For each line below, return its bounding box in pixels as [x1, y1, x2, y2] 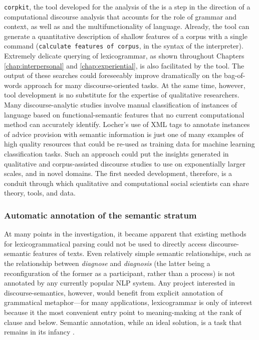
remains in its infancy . [4, 326, 75, 337]
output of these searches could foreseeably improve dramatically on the [4, 70, 222, 80]
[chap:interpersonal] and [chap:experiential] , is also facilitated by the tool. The [4, 60, 244, 70]
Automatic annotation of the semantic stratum [4, 208, 197, 221]
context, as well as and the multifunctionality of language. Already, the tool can [4, 21, 249, 31]
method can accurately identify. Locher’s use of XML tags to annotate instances [4, 119, 250, 129]
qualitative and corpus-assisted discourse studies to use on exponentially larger [4, 158, 245, 168]
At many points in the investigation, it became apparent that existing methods [4, 228, 246, 239]
